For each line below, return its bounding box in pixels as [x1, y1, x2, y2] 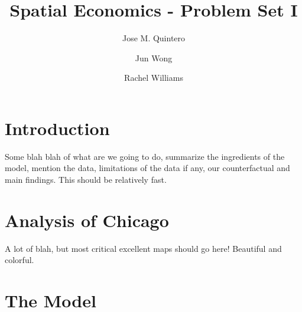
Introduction [5, 116, 110, 140]
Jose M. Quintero [122, 32, 186, 44]
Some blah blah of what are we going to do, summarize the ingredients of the [5, 150, 285, 162]
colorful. [5, 254, 34, 266]
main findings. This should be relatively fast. [5, 173, 167, 186]
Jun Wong [135, 51, 173, 64]
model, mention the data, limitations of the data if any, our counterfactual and [5, 162, 290, 174]
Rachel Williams [124, 71, 183, 84]
